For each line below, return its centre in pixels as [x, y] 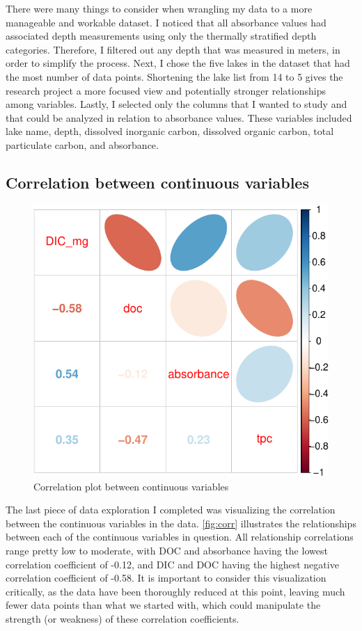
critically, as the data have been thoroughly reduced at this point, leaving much [175, 591]
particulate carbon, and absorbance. [82, 144]
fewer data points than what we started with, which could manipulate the [163, 605]
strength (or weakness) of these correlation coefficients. [123, 618]
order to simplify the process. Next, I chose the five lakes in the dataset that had [178, 63]
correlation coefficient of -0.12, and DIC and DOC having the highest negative [172, 564]
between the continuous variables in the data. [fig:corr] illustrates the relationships [181, 523]
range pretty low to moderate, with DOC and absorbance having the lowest [167, 550]
